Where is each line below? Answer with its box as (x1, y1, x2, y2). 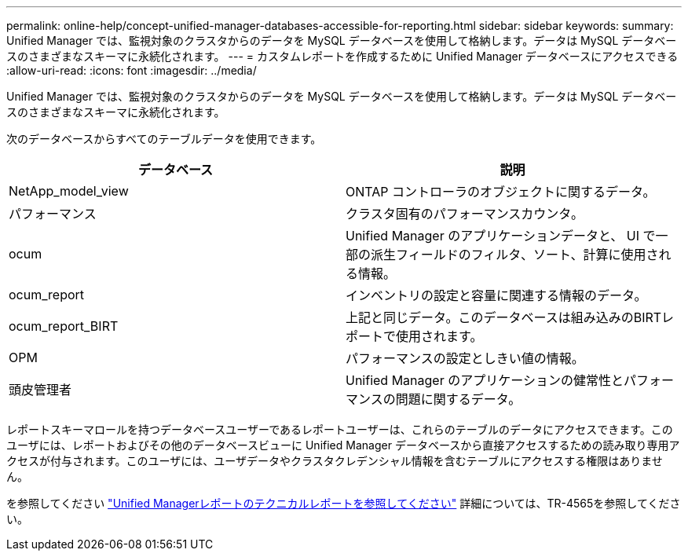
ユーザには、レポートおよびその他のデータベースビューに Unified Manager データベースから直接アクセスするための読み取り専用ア (6, 438, 680, 452)
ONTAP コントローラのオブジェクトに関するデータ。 (346, 184, 656, 200)
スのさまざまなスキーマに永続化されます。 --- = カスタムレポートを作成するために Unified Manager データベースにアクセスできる (6, 49, 679, 63)
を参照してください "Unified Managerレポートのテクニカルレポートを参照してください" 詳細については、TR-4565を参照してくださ (6, 497, 681, 510)
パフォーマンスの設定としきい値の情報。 (346, 350, 584, 366)
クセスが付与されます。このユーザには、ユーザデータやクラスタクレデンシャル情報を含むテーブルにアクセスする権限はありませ (6, 454, 663, 467)
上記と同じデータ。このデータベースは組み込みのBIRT (346, 310, 662, 325)
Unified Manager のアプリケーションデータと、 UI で (346, 228, 656, 244)
